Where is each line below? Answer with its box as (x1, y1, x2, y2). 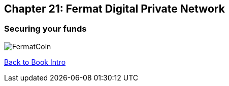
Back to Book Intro (4, 57, 66, 66)
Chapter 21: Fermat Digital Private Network (4, 3, 225, 15)
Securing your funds (4, 24, 87, 34)
